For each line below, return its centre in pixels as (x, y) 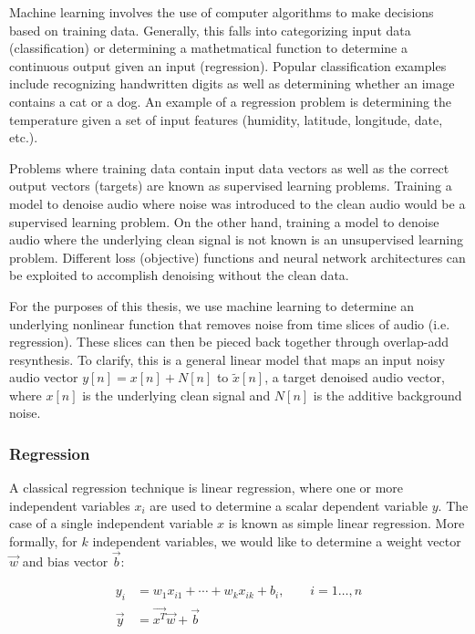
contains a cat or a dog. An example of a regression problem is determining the (231, 101)
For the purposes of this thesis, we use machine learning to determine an (212, 305)
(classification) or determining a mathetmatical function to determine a (208, 48)
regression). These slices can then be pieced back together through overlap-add (229, 342)
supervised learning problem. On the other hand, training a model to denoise (224, 221)
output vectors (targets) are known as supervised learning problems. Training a (231, 186)
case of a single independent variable (111, 523)
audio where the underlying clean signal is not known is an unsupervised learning (236, 239)
